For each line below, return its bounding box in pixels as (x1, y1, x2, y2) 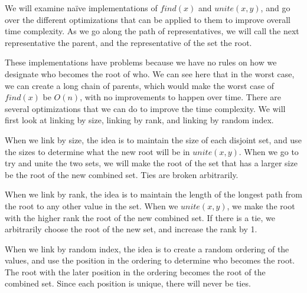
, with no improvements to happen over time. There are (80, 91, 282, 103)
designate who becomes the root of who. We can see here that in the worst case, (5, 67, 295, 80)
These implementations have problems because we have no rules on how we (5, 56, 277, 68)
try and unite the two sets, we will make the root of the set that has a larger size (5, 157, 298, 169)
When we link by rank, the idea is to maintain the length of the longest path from (5, 188, 302, 200)
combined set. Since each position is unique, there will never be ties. (5, 277, 251, 289)
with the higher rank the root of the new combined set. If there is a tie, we (5, 211, 275, 223)
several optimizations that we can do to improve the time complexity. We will (5, 102, 286, 114)
